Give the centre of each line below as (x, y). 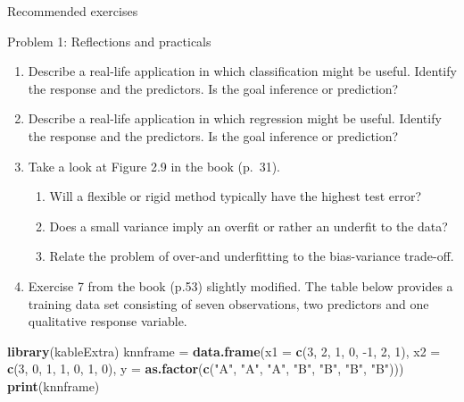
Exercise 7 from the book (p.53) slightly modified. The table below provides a (240, 285)
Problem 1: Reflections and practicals (109, 41)
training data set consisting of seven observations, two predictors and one (228, 303)
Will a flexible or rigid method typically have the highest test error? (236, 196)
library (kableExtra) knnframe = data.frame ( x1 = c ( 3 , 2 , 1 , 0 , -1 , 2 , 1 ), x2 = (224, 351)
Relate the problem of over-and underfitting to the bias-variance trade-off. (252, 256)
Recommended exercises (73, 11)
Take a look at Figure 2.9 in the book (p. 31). (154, 166)
